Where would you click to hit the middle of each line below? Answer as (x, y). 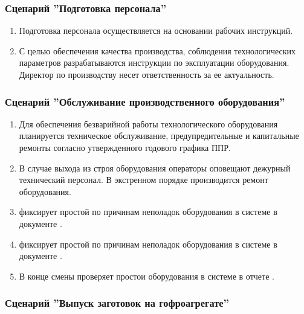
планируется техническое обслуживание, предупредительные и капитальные (159, 136)
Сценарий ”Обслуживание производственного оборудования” (145, 101)
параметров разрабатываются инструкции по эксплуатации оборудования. (154, 62)
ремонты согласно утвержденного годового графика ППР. (125, 147)
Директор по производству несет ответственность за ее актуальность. (147, 74)
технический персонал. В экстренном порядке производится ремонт (144, 180)
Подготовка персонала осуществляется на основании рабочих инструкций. (156, 30)
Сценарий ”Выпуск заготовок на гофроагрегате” (117, 303)
